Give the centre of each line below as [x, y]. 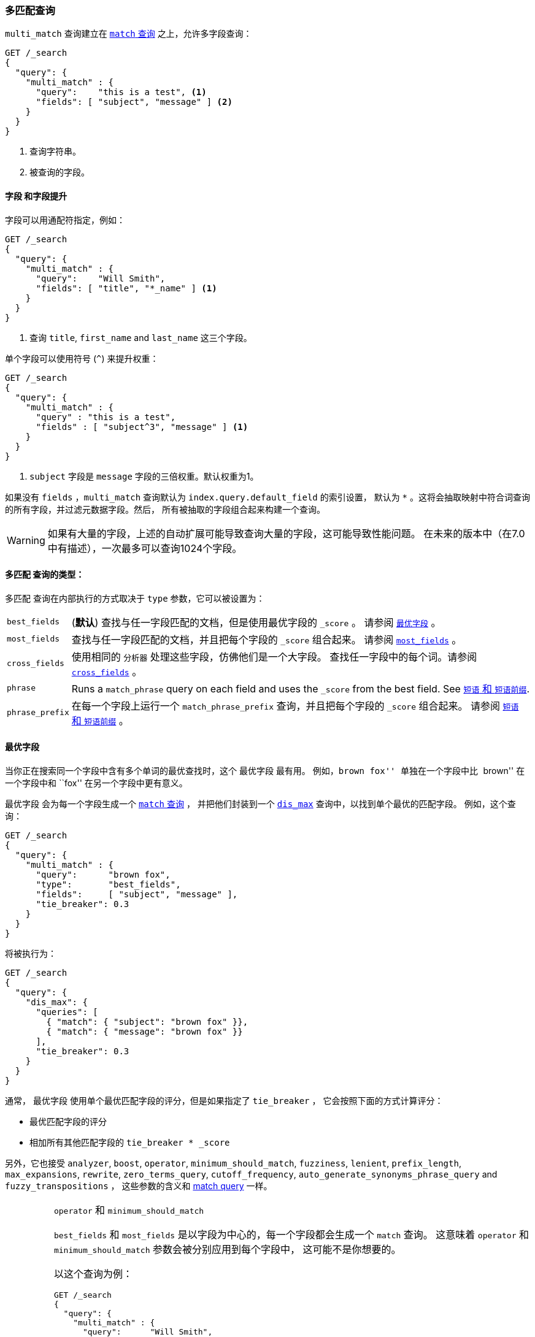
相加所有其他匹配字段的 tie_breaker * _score [130, 1143]
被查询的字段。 [60, 172]
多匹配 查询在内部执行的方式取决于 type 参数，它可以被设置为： [135, 598]
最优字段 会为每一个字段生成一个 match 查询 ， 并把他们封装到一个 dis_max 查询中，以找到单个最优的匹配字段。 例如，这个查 [260, 804]
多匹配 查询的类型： [45, 575]
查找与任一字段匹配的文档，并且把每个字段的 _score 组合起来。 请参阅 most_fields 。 [267, 639]
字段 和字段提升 [36, 196]
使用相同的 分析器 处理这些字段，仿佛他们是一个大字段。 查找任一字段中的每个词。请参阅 [274, 657]
